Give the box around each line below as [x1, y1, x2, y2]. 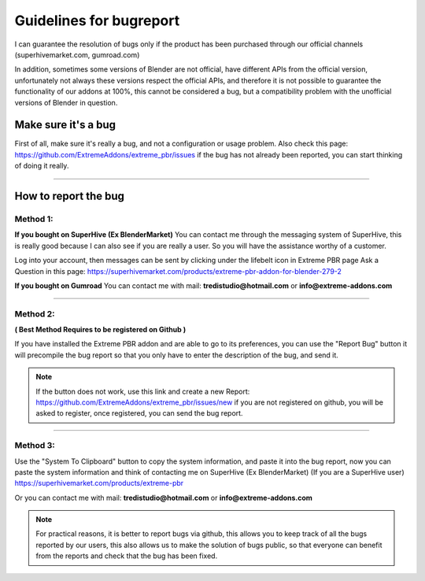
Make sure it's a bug [14, 118, 116, 131]
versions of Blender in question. [14, 98, 118, 107]
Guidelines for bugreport [14, 12, 180, 29]
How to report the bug [14, 190, 125, 202]
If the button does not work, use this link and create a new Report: [35, 387, 250, 396]
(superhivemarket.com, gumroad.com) [14, 50, 140, 59]
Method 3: [14, 440, 55, 451]
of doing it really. [14, 161, 69, 171]
